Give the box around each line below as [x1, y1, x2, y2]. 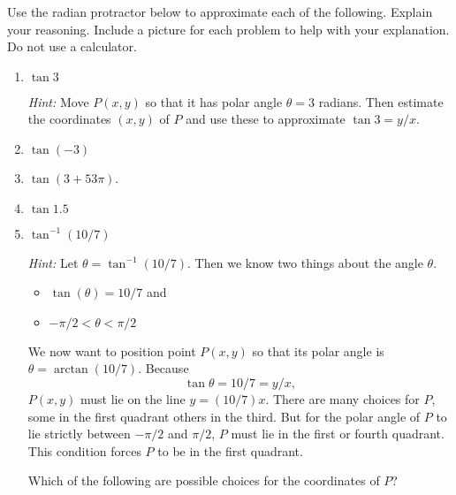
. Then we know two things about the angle [187, 253, 423, 271]
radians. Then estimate [318, 92, 444, 110]
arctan [53, 363, 88, 377]
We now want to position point [27, 341, 196, 360]
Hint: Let [27, 253, 79, 271]
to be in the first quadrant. [157, 441, 303, 460]
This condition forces [27, 441, 141, 460]
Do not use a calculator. [7, 37, 137, 56]
